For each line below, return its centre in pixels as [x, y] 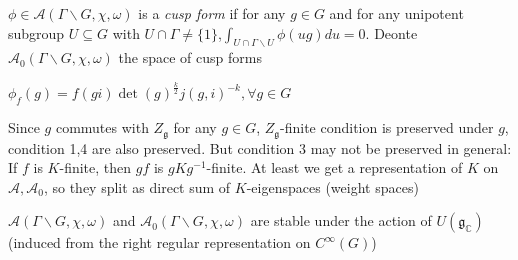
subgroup [36, 32]
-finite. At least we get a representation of [334, 167]
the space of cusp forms [190, 57]
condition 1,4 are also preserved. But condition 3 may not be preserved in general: [260, 147]
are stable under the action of [341, 220]
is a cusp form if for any [212, 13]
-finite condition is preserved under [387, 127]
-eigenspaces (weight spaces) [332, 186]
